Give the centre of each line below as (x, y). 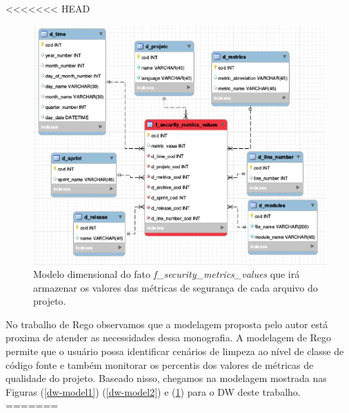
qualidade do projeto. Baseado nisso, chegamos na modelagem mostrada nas (166, 378)
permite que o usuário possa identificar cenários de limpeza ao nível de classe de (175, 351)
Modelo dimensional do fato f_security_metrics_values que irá (167, 274)
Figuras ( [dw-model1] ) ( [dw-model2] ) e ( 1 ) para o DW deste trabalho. (153, 391)
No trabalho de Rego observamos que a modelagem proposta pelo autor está (167, 324)
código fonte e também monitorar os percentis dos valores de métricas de (160, 364)
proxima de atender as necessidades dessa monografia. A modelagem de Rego (169, 338)
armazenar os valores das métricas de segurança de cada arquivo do (176, 287)
